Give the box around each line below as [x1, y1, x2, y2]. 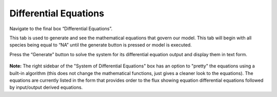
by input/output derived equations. [9, 84, 83, 90]
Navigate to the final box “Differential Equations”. [9, 26, 113, 32]
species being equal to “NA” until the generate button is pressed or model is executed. [9, 42, 192, 48]
